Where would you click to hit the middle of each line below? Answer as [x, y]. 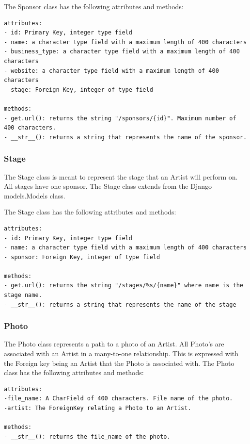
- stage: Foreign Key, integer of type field [78, 90]
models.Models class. [35, 195]
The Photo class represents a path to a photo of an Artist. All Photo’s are [114, 344]
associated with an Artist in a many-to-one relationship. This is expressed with [121, 354]
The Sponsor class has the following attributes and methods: [94, 6]
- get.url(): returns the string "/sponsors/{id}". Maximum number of [120, 118]
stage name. [23, 295]
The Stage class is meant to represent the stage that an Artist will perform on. [121, 176]
